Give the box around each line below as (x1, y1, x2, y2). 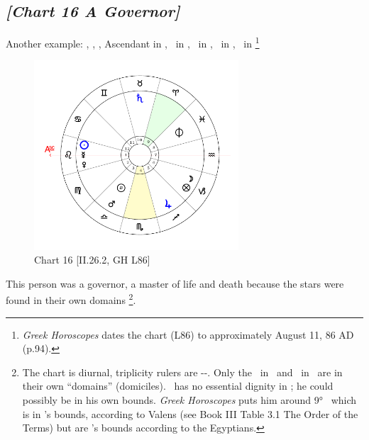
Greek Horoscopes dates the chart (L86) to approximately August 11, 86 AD (22, 327, 354, 342)
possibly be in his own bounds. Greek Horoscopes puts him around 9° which (22, 393, 357, 407)
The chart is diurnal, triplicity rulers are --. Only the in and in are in (22, 364, 343, 379)
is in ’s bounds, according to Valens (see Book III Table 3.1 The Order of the (22, 406, 358, 421)
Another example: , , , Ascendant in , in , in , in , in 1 (6, 34, 260, 50)
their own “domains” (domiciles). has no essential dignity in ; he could (22, 378, 334, 393)
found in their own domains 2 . (6, 290, 136, 308)
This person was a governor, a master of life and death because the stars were (6, 276, 344, 290)
